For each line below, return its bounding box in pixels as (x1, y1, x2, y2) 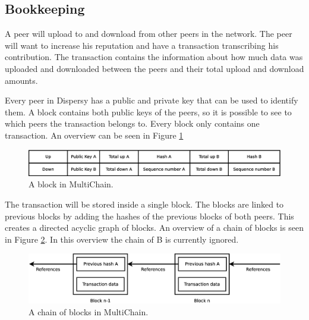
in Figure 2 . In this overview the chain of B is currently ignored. (5, 233, 239, 245)
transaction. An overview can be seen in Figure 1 (5, 128, 184, 141)
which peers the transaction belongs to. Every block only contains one (5, 117, 260, 130)
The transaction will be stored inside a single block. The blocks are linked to (5, 198, 284, 211)
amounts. (5, 74, 38, 86)
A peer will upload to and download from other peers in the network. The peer (5, 27, 292, 40)
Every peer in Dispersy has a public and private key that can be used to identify (5, 94, 298, 106)
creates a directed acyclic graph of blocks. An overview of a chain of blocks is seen (5, 221, 304, 234)
